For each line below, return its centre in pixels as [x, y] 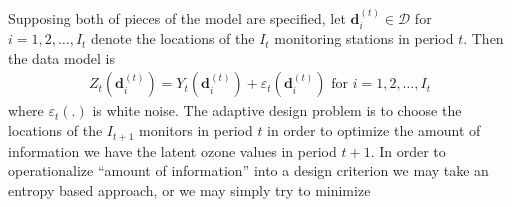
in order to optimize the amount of [374, 130]
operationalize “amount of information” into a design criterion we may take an [248, 170]
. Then [483, 38]
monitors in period [195, 130]
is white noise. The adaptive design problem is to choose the [277, 110]
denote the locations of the [173, 38]
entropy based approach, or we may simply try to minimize [189, 189]
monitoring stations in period [364, 38]
